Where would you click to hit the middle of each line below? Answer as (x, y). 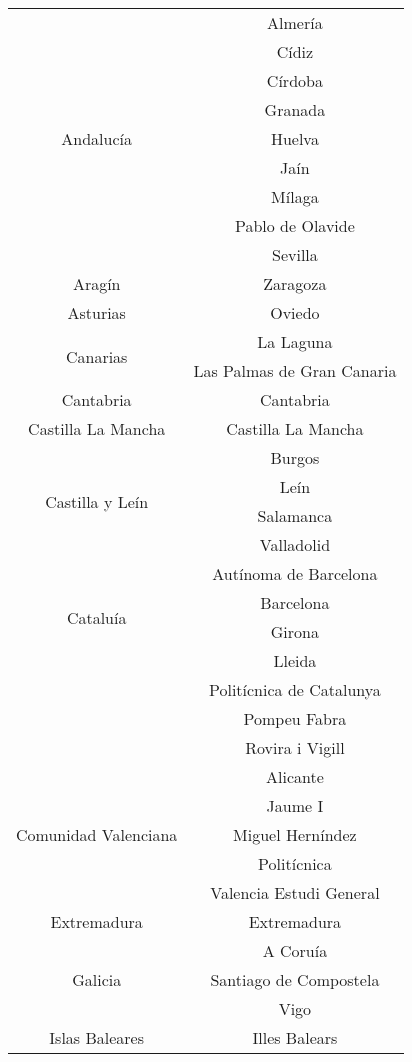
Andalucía (97, 138)
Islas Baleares (97, 1037)
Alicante (295, 776)
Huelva (294, 138)
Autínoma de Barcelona (295, 573)
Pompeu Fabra (295, 718)
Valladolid (295, 544)
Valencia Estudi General (295, 892)
